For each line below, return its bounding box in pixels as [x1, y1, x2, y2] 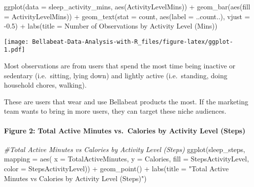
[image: [4, 38, 29, 45]
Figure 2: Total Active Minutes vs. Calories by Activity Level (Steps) [4, 125, 246, 135]
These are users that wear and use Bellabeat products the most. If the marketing [4, 96, 249, 106]
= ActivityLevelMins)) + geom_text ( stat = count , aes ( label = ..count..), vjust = [4, 11, 250, 21]
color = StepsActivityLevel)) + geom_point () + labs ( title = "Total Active [4, 163, 229, 174]
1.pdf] [4, 46, 25, 54]
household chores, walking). [4, 80, 87, 90]
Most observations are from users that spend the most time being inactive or [4, 61, 236, 71]
